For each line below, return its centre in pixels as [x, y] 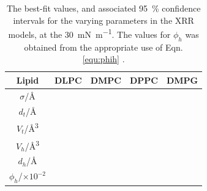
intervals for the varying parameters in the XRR [103, 20]
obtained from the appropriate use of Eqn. [103, 47]
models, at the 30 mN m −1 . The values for [89, 33]
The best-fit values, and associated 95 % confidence [103, 8]
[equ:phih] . [103, 59]
